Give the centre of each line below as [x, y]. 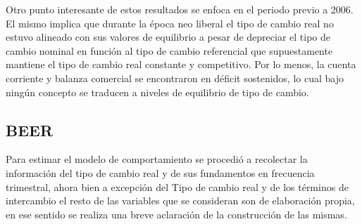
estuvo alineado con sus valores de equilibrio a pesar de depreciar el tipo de [168, 37]
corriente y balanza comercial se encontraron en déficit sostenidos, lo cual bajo [175, 78]
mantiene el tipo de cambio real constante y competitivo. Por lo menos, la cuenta [181, 64]
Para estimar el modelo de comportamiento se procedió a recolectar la [157, 159]
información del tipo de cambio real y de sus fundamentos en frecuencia [160, 172]
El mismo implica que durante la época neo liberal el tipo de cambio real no [170, 23]
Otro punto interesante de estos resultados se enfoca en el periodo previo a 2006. [180, 9]
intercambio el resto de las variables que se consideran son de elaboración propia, [180, 200]
